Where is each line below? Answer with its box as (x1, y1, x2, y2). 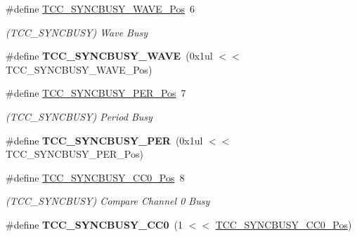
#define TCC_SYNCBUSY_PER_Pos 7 (6, 86, 186, 100)
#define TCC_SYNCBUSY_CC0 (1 (6, 217, 183, 231)
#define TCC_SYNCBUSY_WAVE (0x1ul (6, 48, 213, 63)
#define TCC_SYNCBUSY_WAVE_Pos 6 (6, 1, 195, 15)
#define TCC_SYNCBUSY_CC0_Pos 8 (6, 170, 185, 184)
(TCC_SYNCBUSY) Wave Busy (6, 25, 148, 39)
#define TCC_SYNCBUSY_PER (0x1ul (6, 133, 203, 147)
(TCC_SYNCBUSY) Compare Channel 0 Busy (6, 194, 210, 208)
